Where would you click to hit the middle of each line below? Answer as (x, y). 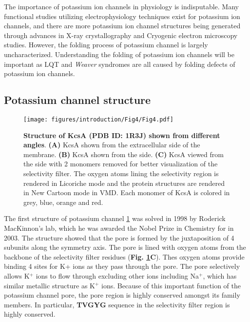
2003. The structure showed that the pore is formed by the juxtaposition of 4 (119, 237)
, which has (220, 275)
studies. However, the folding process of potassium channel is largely (106, 45)
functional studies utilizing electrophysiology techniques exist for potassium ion (122, 16)
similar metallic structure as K (49, 285)
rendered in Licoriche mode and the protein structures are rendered (124, 183)
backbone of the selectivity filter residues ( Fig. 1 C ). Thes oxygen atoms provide (124, 256)
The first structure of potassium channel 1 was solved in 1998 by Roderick (115, 218)
